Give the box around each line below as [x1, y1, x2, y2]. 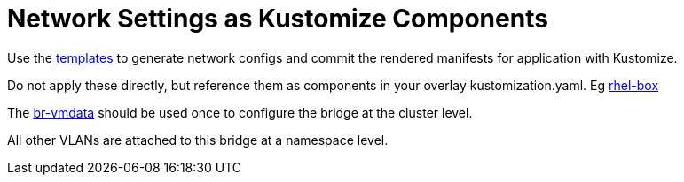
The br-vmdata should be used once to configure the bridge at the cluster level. [7, 104, 473, 120]
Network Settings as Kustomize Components [7, 4, 548, 34]
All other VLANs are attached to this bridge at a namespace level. [7, 132, 389, 148]
